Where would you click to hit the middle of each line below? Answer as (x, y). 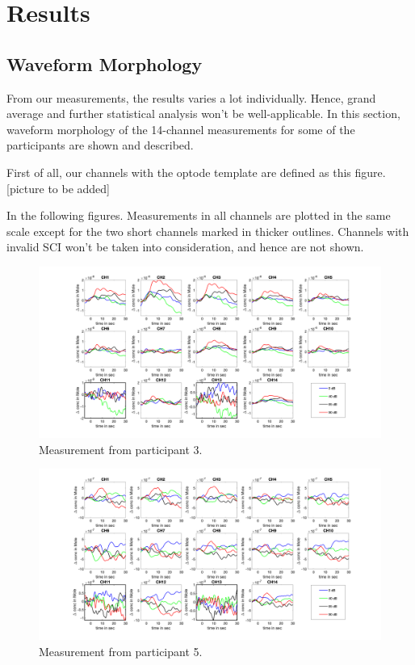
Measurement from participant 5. (121, 651)
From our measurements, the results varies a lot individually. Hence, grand (191, 97)
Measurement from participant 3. (121, 449)
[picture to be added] (59, 188)
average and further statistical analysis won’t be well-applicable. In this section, (203, 114)
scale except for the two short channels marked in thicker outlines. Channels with (208, 231)
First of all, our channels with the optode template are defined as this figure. (196, 172)
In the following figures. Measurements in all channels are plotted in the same (199, 215)
